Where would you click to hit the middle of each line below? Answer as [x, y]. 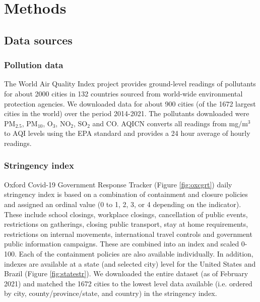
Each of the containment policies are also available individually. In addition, [136, 253]
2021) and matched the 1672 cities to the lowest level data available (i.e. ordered [128, 283]
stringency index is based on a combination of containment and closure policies [126, 194]
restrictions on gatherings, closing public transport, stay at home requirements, [126, 224]
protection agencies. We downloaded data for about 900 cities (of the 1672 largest [130, 103]
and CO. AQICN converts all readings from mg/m [170, 123]
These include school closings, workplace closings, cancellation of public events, [126, 214]
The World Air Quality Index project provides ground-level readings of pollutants [130, 84]
